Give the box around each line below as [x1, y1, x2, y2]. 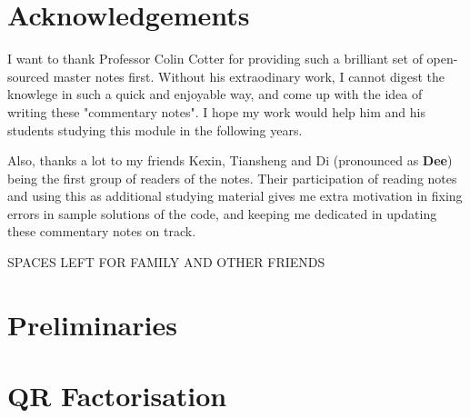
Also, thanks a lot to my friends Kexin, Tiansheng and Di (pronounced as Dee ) [7, 151, 453, 170]
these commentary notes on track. [7, 222, 196, 241]
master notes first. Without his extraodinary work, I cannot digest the [53, 66, 445, 85]
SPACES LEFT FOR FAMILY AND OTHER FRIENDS [7, 253, 325, 272]
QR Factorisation [7, 377, 227, 414]
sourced [7, 66, 50, 85]
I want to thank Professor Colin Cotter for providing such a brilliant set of [7, 49, 423, 68]
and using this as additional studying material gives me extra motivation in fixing [7, 186, 463, 205]
